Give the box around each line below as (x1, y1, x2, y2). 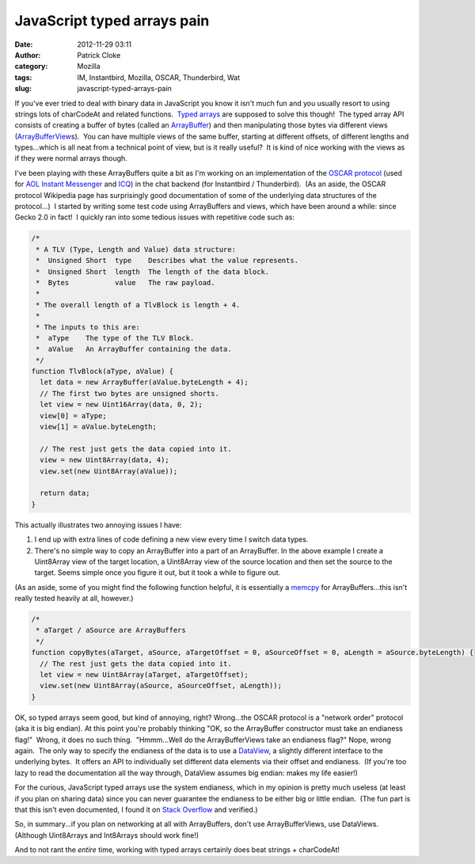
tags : (14, 72, 32, 82)
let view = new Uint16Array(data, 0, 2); (40, 400, 203, 409)
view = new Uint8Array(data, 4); (40, 455, 169, 465)
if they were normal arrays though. (14, 154, 128, 163)
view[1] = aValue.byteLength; (40, 422, 158, 432)
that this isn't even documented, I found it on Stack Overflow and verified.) (14, 805, 258, 814)
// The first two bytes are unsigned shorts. (40, 389, 219, 398)
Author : (14, 50, 41, 59)
